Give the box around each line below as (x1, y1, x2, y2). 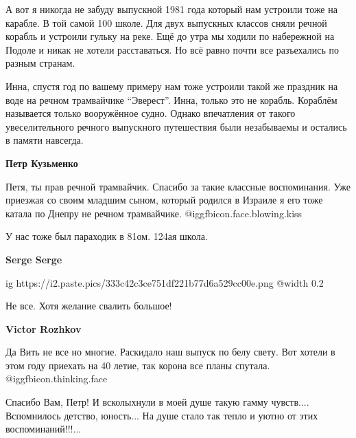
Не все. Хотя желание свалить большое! (5, 298, 172, 313)
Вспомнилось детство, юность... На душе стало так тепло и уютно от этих (5, 408, 318, 422)
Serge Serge (5, 252, 62, 266)
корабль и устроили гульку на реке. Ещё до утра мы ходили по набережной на (5, 29, 335, 43)
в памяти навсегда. (5, 133, 84, 147)
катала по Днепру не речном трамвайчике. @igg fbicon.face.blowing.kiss (5, 206, 302, 220)
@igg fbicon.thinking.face (5, 371, 108, 386)
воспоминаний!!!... (5, 421, 82, 436)
